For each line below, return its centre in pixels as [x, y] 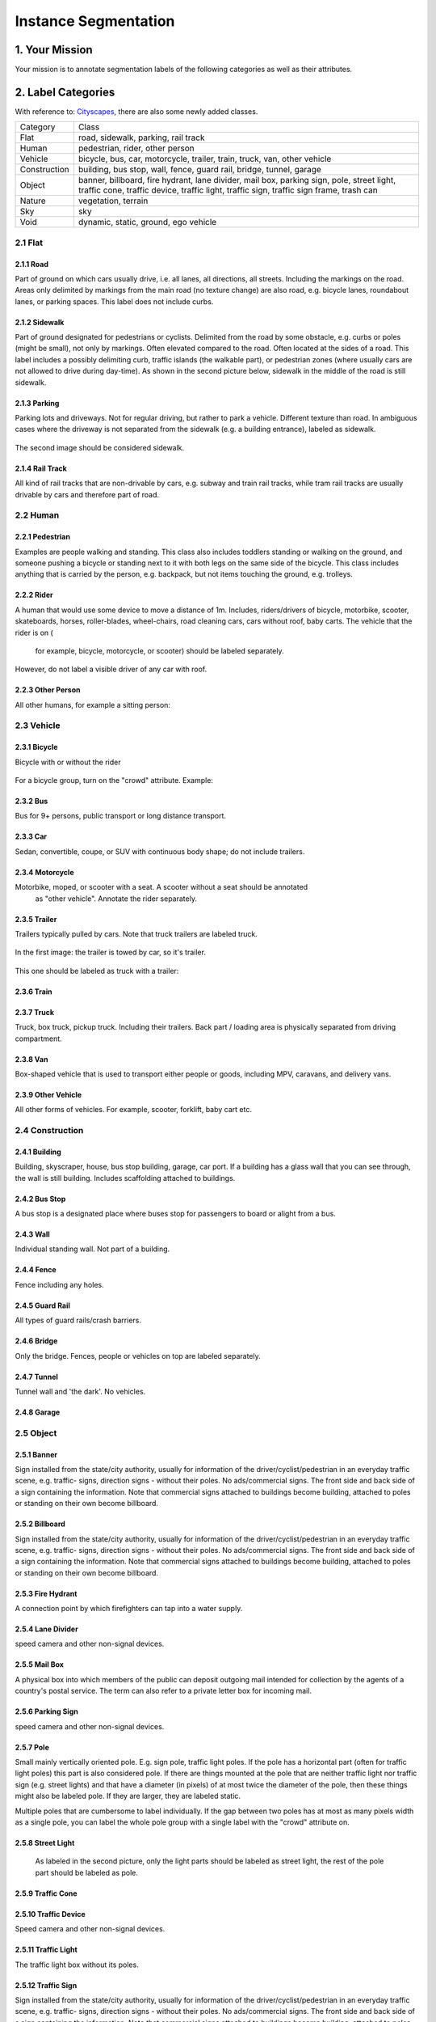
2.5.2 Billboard [40, 1524]
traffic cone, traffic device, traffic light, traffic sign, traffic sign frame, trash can [228, 190]
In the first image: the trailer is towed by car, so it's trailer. [110, 952]
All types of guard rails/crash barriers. [78, 1320]
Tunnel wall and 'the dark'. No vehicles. [80, 1392]
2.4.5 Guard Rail [42, 1305]
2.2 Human [37, 515]
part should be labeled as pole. [87, 1872]
